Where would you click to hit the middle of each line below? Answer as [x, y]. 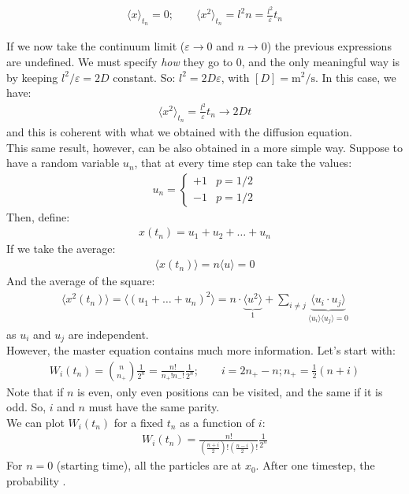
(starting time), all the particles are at [149, 465]
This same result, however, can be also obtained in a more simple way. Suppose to [204, 147]
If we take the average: [61, 249]
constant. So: [144, 77]
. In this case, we [355, 77]
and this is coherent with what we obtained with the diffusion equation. [179, 132]
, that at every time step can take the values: [243, 163]
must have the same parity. [154, 407]
